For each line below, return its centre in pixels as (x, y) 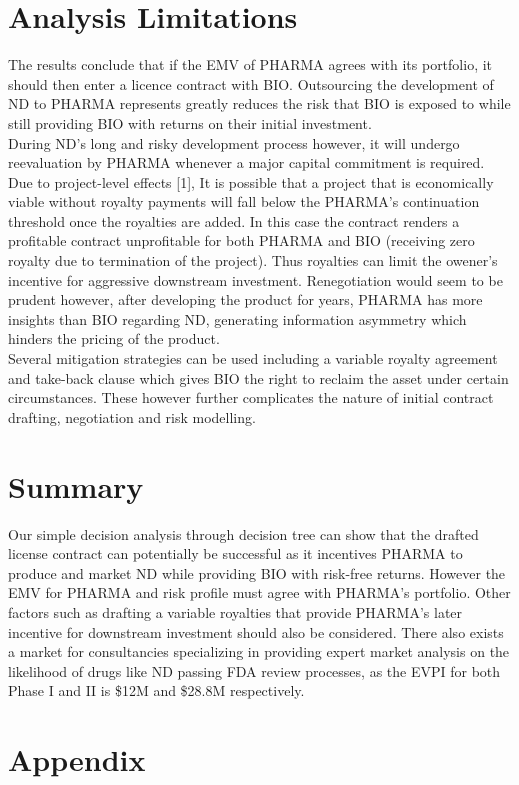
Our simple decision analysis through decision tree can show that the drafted (243, 533)
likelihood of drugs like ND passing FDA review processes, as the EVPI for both (254, 670)
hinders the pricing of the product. (114, 338)
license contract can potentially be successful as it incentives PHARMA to (235, 553)
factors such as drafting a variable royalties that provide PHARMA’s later (235, 611)
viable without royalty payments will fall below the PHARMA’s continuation (244, 201)
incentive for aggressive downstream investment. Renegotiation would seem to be (255, 279)
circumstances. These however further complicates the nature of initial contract (251, 397)
